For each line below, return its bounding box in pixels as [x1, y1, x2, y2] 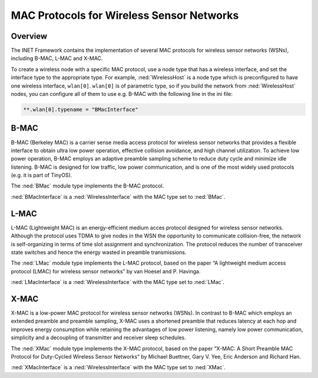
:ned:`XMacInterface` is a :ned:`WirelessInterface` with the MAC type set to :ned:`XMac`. [11, 364, 226, 371]
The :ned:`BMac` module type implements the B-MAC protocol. [11, 182, 164, 189]
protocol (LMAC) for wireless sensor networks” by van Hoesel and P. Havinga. [11, 267, 201, 275]
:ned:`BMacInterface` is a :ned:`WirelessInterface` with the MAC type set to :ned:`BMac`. [11, 193, 226, 200]
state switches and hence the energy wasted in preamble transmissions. [11, 249, 187, 256]
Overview [11, 31, 48, 41]
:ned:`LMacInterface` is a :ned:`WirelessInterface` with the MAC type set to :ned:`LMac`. [11, 279, 225, 286]
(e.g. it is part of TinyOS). [11, 172, 72, 179]
